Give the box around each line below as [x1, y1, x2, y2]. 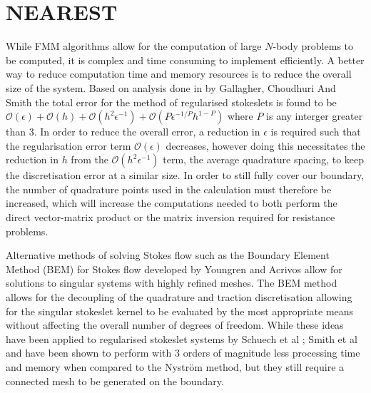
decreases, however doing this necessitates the [166, 138, 365, 153]
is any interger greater [266, 108, 363, 123]
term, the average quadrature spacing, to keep [163, 152, 365, 167]
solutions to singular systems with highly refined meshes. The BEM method [6, 275, 337, 290]
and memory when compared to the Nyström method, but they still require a [6, 359, 345, 374]
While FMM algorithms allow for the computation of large [6, 39, 262, 53]
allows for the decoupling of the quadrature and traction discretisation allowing [6, 290, 352, 305]
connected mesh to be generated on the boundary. [6, 373, 224, 388]
